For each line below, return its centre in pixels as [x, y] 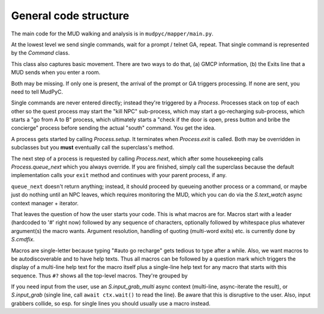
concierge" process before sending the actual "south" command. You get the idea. [113, 128]
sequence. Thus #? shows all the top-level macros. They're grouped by [100, 276]
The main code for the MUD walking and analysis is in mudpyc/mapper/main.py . [112, 34]
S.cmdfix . [23, 240]
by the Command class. [40, 53]
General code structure [70, 16]
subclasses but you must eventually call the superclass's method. [92, 148]
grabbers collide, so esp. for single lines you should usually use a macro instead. [111, 303]
